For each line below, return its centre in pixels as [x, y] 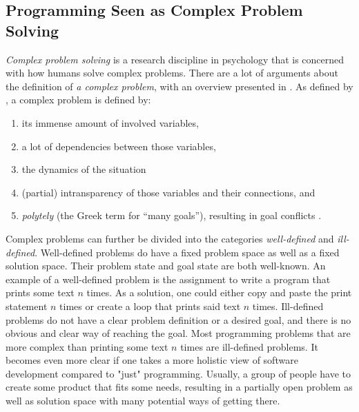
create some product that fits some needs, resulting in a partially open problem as [179, 387]
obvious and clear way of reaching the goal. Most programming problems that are [178, 333]
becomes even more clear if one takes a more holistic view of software [152, 360]
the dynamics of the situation [84, 169]
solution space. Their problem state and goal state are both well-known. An [166, 266]
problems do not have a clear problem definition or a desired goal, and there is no [178, 319]
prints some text [40, 292]
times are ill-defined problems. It [249, 346]
